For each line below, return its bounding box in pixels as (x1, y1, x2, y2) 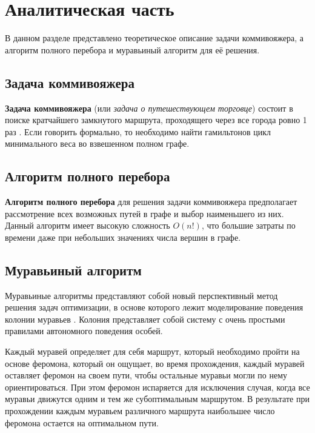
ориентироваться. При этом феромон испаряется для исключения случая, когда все (5, 380, 310, 393)
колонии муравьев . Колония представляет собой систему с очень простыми (5, 312, 285, 325)
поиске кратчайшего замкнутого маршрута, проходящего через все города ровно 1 (5, 113, 307, 126)
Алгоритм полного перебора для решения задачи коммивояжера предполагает (5, 195, 297, 208)
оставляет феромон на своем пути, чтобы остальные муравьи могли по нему (5, 369, 288, 381)
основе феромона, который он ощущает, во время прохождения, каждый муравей (5, 357, 305, 369)
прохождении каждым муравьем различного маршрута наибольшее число (5, 404, 275, 417)
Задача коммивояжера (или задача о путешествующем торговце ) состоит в (5, 101, 293, 114)
